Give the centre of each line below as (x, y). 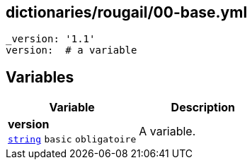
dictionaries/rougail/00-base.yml (127, 12)
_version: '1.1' (51, 39)
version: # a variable (71, 50)
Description (203, 108)
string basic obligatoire (72, 140)
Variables (40, 77)
